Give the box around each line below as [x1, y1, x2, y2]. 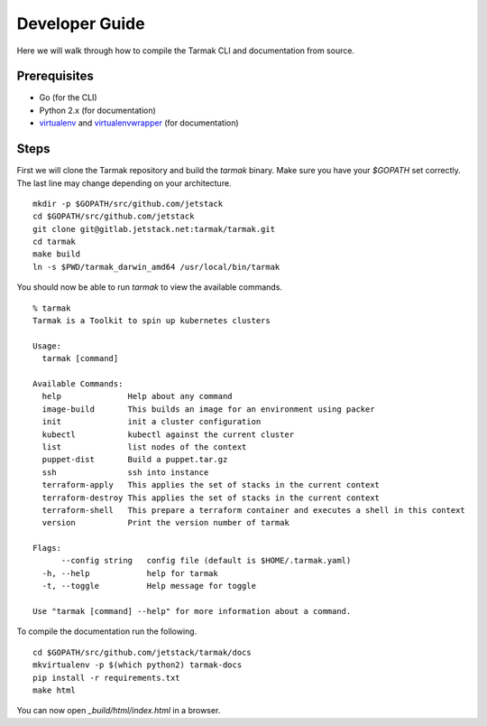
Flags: [32, 543, 62, 554]
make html [32, 684, 76, 695]
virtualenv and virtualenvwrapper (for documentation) [39, 117, 239, 128]
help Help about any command [41, 391, 234, 402]
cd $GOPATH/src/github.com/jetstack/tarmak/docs [32, 647, 252, 657]
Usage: [32, 340, 62, 351]
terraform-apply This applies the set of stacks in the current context [41, 479, 381, 490]
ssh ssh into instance [41, 467, 209, 478]
